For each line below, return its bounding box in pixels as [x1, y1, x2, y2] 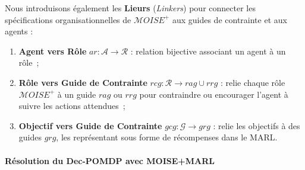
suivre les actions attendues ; [18, 100, 125, 112]
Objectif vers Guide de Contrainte [18, 119, 162, 131]
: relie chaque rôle [221, 76, 285, 88]
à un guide [57, 88, 96, 100]
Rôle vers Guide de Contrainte [18, 76, 147, 88]
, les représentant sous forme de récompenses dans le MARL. [56, 131, 278, 143]
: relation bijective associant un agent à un [130, 44, 286, 57]
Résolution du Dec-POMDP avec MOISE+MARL [5, 154, 215, 166]
